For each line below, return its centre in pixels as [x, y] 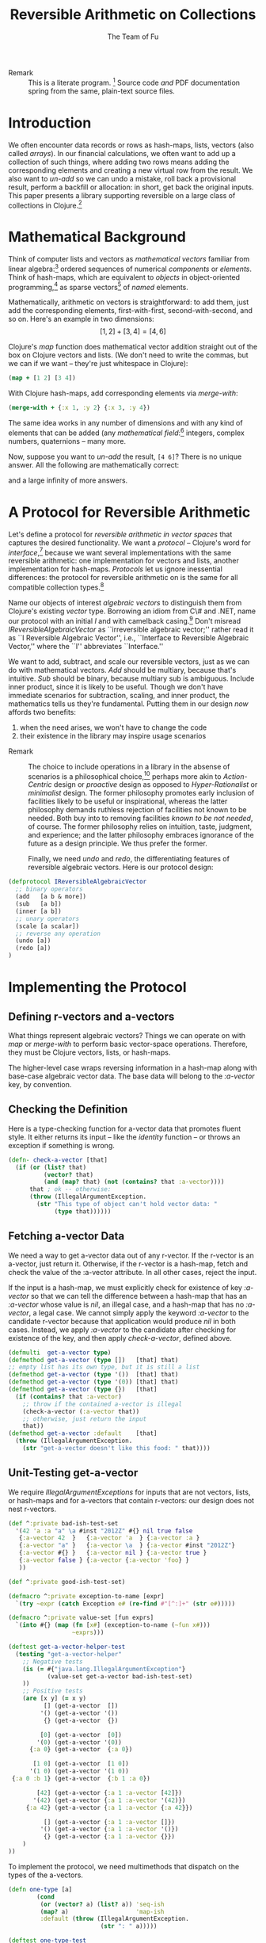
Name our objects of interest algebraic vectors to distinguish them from [125, 603]
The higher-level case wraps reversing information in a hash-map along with [133, 1068]
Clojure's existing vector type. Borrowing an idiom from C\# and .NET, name [132, 611]
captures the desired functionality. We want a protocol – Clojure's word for [129, 542]
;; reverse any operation [58, 933]
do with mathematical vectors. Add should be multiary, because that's [122, 670]
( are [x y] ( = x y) [55, 1699]
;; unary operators [47, 918]
